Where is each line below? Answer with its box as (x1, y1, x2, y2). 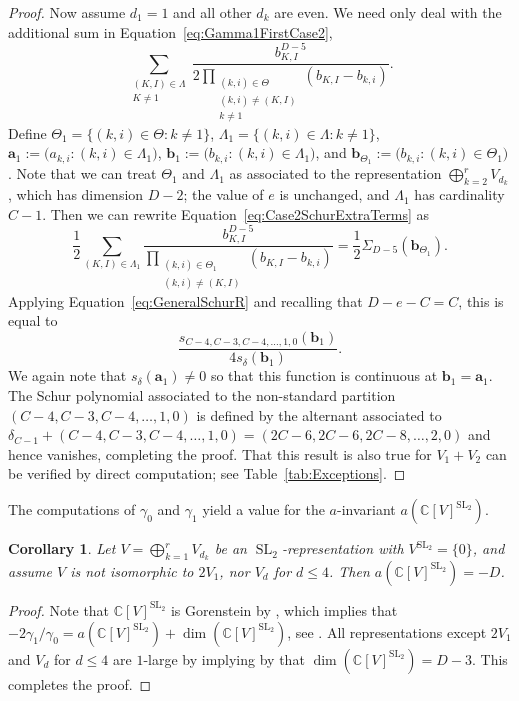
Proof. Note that (8, 599, 110, 620)
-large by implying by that (143, 648, 305, 669)
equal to (8, 310, 58, 331)
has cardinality (414, 184, 505, 205)
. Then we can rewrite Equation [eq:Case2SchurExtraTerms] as (42, 203, 430, 224)
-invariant (337, 499, 396, 520)
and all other (173, 2, 252, 22)
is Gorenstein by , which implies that (170, 599, 398, 620)
